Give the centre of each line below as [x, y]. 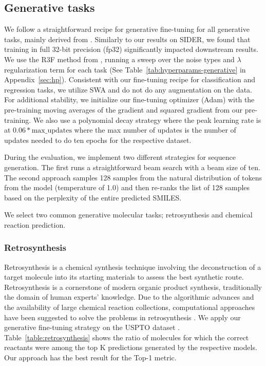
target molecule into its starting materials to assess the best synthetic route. [124, 277]
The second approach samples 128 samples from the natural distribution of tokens [133, 177]
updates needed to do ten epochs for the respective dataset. [98, 140]
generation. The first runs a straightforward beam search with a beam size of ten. [132, 167]
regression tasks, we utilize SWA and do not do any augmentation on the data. [128, 89]
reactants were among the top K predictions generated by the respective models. [131, 347]
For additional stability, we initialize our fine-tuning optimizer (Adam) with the [129, 99]
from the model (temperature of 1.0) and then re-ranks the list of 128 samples [127, 187]
